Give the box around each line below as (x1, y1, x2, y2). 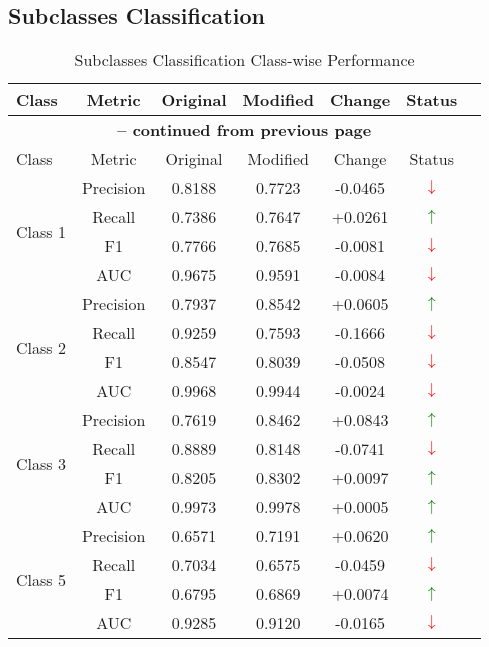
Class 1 (16, 219, 66, 243)
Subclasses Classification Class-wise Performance (74, 48, 415, 72)
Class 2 (16, 335, 66, 359)
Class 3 (16, 451, 66, 475)
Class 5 (16, 567, 66, 591)
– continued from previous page (117, 118, 372, 142)
